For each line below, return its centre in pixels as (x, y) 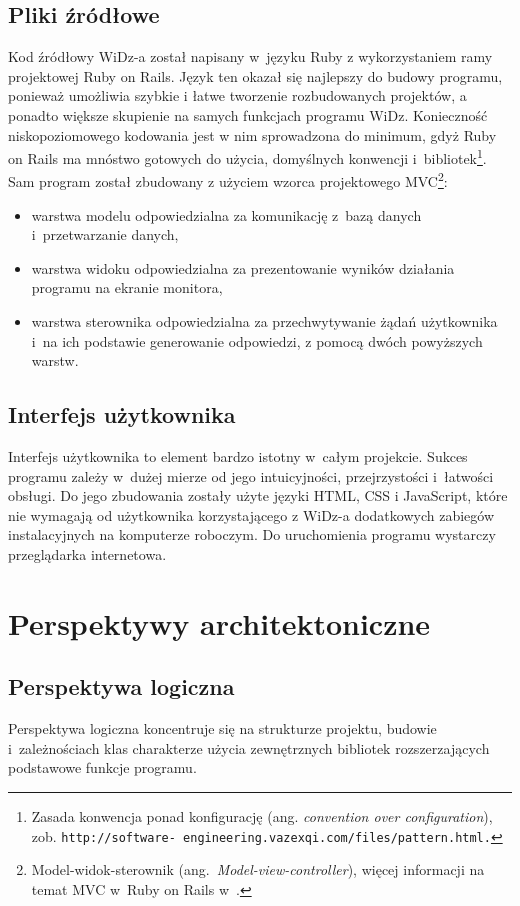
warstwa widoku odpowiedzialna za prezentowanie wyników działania (243, 267)
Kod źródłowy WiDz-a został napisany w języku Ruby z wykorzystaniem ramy (250, 56)
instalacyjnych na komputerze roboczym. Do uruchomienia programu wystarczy (252, 534)
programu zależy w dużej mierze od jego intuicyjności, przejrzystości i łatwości (251, 475)
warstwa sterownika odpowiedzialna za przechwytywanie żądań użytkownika (264, 321)
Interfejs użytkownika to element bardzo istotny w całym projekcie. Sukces (238, 456)
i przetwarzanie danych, (105, 234)
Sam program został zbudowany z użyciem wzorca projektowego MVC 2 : (228, 180)
